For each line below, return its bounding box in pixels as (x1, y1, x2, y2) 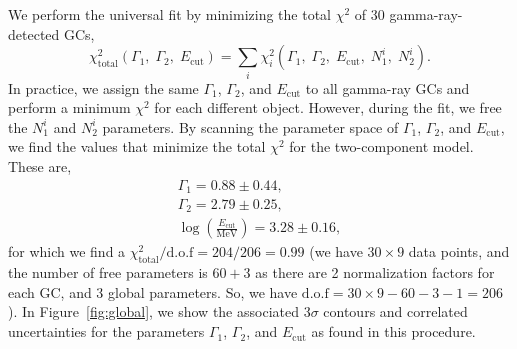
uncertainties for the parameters (8, 321, 205, 342)
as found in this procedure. (311, 321, 476, 342)
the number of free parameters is (8, 262, 208, 283)
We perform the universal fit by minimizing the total (8, 4, 331, 24)
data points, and (408, 241, 510, 262)
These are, (8, 155, 72, 176)
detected (8, 23, 60, 44)
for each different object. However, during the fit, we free (154, 97, 502, 118)
